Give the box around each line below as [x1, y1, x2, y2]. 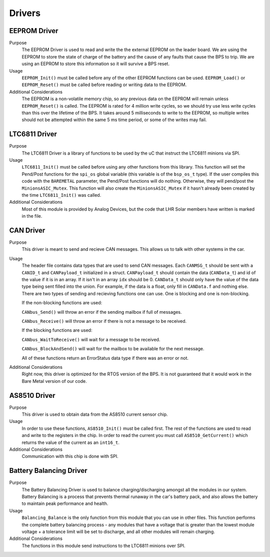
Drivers [9, 8, 41, 19]
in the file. [21, 213, 42, 219]
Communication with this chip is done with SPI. [21, 453, 118, 459]
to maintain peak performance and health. [21, 500, 108, 506]
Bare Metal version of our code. [21, 378, 87, 384]
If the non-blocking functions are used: [21, 300, 102, 306]
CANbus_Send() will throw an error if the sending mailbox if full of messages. [21, 309, 182, 315]
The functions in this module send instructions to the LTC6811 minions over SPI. [21, 542, 185, 548]
